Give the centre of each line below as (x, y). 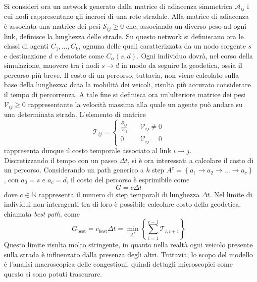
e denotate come (79, 55)
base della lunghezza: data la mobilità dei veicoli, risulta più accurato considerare (128, 85)
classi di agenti (26, 46)
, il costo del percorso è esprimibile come (128, 179)
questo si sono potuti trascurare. (53, 274)
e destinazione (25, 55)
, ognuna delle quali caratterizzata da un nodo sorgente (162, 46)
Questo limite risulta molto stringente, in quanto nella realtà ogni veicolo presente (128, 245)
